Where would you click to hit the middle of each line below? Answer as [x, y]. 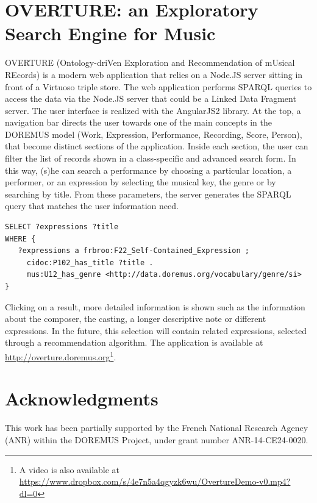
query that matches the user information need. [92, 206]
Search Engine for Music [110, 33]
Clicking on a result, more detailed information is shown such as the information [155, 306]
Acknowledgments [82, 398]
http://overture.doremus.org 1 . [61, 355]
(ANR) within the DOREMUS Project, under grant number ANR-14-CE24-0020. [157, 439]
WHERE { [20, 239]
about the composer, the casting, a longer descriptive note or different [136, 319]
